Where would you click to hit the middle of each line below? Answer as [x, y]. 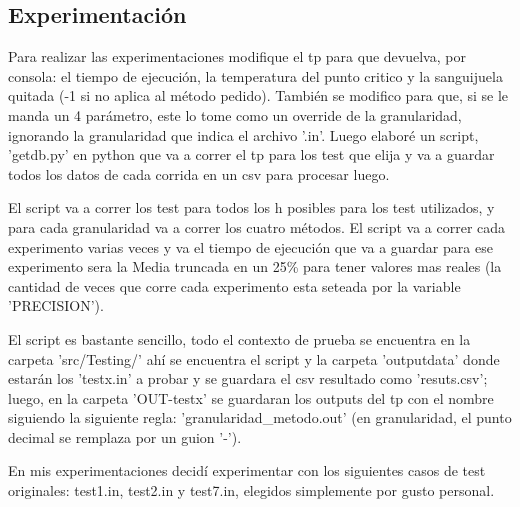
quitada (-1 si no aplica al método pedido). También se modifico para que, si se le [258, 95]
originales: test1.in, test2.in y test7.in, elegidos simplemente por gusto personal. [251, 490]
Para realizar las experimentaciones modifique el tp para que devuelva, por [237, 56]
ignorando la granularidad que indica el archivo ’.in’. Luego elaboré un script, [243, 134]
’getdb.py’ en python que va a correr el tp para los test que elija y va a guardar [251, 154]
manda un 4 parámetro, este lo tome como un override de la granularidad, [235, 114]
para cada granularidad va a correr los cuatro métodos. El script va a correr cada [257, 226]
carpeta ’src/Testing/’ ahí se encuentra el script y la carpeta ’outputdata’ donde [254, 358]
